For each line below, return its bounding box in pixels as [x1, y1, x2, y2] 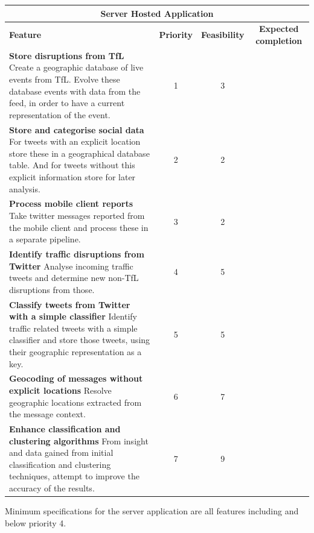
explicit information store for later [9, 170, 136, 183]
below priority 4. [5, 516, 66, 529]
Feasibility [201, 28, 245, 41]
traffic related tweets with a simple [9, 321, 138, 334]
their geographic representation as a [9, 345, 142, 358]
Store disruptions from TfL [9, 49, 124, 61]
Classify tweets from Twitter [9, 298, 130, 311]
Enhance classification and [9, 423, 121, 435]
